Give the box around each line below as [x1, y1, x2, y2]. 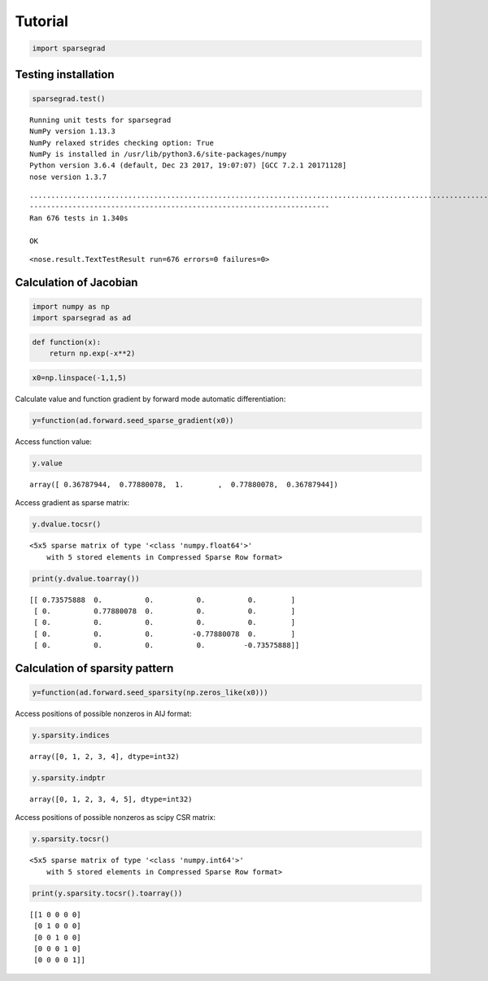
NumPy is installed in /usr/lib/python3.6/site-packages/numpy [29, 149, 287, 159]
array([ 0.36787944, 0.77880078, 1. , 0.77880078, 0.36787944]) [29, 480, 338, 489]
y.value [32, 458, 63, 468]
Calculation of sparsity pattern [15, 661, 174, 675]
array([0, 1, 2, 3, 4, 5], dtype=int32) [29, 795, 193, 804]
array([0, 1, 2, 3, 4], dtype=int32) [29, 752, 181, 761]
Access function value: [15, 436, 93, 447]
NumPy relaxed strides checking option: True [29, 138, 215, 147]
